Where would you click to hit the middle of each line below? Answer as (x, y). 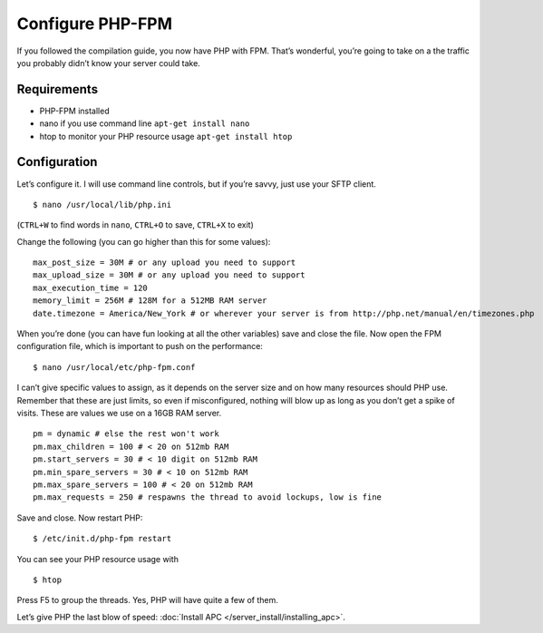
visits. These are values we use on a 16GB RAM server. (119, 413)
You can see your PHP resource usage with (97, 559)
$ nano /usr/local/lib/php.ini (102, 205)
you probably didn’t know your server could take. (109, 63)
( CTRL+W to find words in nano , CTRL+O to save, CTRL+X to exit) (135, 225)
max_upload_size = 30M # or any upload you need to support (169, 275)
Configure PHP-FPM (94, 24)
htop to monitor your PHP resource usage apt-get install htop (166, 136)
